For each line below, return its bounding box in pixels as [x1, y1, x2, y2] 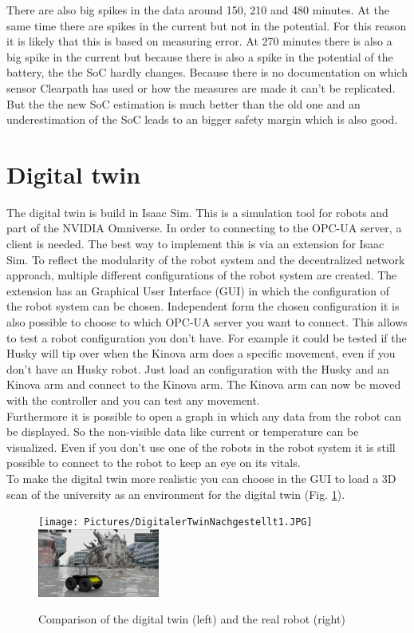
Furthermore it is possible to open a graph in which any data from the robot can [6, 407, 401, 424]
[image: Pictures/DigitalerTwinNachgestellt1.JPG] [38, 516, 313, 528]
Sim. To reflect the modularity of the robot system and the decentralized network [6, 251, 405, 267]
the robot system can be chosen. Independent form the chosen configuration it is [6, 298, 400, 315]
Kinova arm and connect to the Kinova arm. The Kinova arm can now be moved [6, 376, 401, 393]
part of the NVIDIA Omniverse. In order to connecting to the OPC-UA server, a [6, 220, 402, 236]
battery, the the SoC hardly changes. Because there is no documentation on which [6, 64, 408, 81]
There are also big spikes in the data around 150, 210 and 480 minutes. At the [6, 2, 389, 18]
